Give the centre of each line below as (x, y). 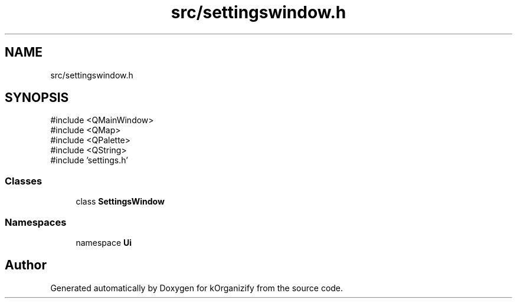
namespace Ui (104, 242)
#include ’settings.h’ (89, 160)
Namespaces (36, 222)
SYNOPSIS (37, 98)
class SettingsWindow (120, 202)
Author (26, 265)
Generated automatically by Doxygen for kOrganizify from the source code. (197, 288)
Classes (24, 181)
